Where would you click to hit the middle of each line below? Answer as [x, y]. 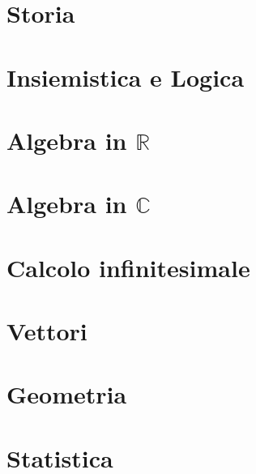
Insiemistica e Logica [126, 77]
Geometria [67, 394]
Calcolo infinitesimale [128, 267]
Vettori [47, 331]
